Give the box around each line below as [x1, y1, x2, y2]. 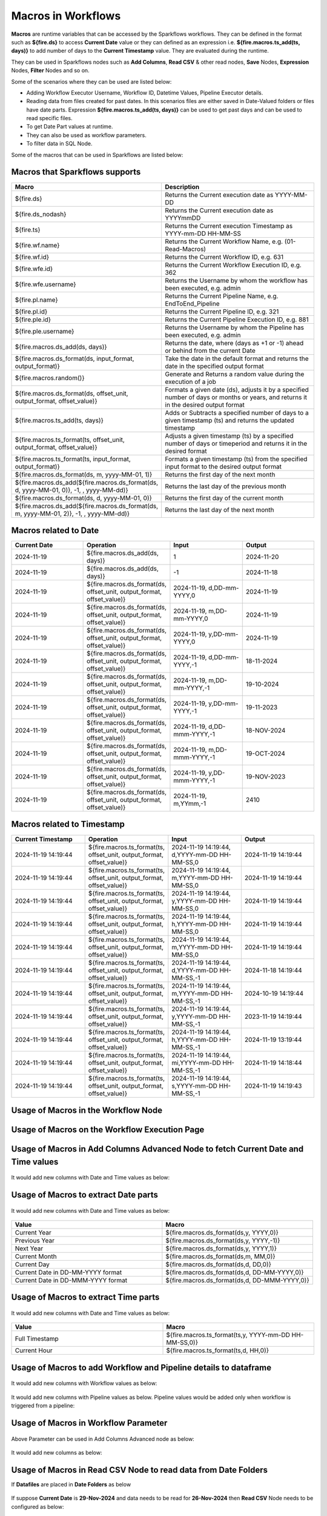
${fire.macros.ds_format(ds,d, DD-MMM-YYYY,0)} [165, 1276, 309, 1284]
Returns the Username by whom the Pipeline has [165, 323, 304, 332]
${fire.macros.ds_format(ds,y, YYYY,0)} [165, 1229, 279, 1236]
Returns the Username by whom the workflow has [165, 276, 308, 284]
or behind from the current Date [165, 346, 256, 355]
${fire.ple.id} [15, 315, 51, 324]
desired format [165, 446, 207, 455]
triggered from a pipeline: [11, 1402, 75, 1409]
